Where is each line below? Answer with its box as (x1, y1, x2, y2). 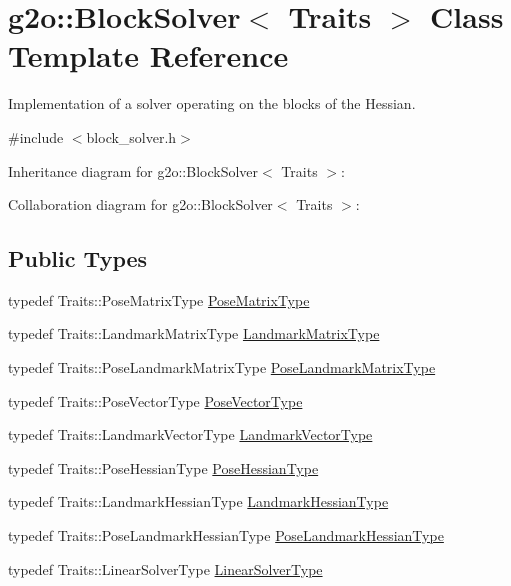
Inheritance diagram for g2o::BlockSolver (8, 160, 259, 181)
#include (8, 126, 64, 147)
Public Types (8, 243, 148, 274)
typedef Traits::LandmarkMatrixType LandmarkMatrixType (8, 323, 380, 344)
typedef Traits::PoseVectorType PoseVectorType (8, 390, 303, 411)
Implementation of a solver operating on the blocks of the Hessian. (8, 93, 416, 114)
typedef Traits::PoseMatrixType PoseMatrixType (8, 289, 310, 310)
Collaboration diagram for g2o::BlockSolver (8, 194, 273, 215)
